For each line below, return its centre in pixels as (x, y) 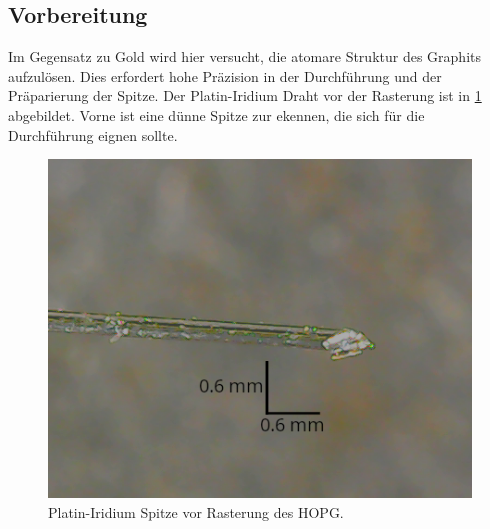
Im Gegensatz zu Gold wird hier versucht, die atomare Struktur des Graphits (244, 56)
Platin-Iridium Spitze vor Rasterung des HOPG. (196, 511)
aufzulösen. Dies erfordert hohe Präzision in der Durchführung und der (225, 75)
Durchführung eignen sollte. (93, 134)
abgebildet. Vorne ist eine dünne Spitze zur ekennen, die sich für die (216, 114)
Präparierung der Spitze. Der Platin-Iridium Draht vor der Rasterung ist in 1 (245, 95)
